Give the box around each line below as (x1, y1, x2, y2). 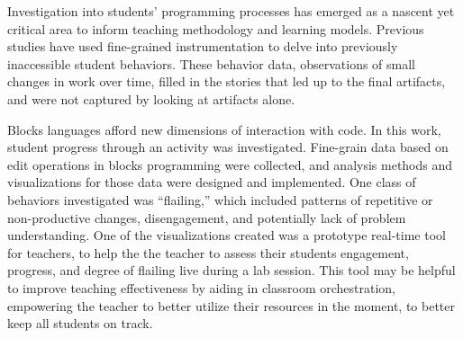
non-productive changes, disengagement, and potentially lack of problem (7, 208, 406, 227)
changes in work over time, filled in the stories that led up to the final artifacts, (7, 72, 446, 91)
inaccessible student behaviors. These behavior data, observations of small (7, 54, 415, 73)
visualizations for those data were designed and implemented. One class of (7, 173, 416, 191)
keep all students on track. (7, 314, 153, 333)
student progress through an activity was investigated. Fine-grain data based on (7, 138, 449, 156)
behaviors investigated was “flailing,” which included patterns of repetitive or (7, 190, 433, 209)
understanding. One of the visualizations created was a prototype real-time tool (7, 226, 446, 245)
